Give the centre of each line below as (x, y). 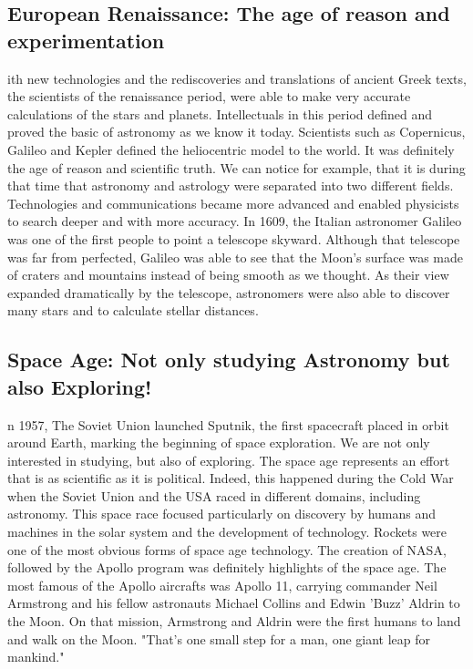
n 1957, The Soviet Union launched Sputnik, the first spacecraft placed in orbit (228, 424)
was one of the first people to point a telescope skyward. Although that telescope (234, 238)
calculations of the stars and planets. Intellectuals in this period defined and (220, 113)
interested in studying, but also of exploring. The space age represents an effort (229, 460)
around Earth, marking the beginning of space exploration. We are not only (219, 443)
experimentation (86, 40)
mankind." (36, 657)
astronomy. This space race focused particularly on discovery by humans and (222, 514)
